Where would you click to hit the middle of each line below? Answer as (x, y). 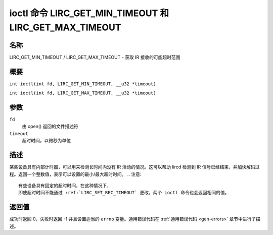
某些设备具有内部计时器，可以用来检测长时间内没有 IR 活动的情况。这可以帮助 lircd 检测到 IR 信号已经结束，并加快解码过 (134, 167)
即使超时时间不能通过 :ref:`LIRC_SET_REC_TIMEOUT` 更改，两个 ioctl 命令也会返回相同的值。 (124, 193)
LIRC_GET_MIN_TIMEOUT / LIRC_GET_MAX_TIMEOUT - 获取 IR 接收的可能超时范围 (95, 57)
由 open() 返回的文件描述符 (50, 127)
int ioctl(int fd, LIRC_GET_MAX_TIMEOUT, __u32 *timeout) (83, 93)
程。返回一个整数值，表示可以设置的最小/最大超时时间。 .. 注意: (75, 174)
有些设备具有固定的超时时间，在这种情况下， (65, 186)
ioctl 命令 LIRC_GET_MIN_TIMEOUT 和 (89, 13)
